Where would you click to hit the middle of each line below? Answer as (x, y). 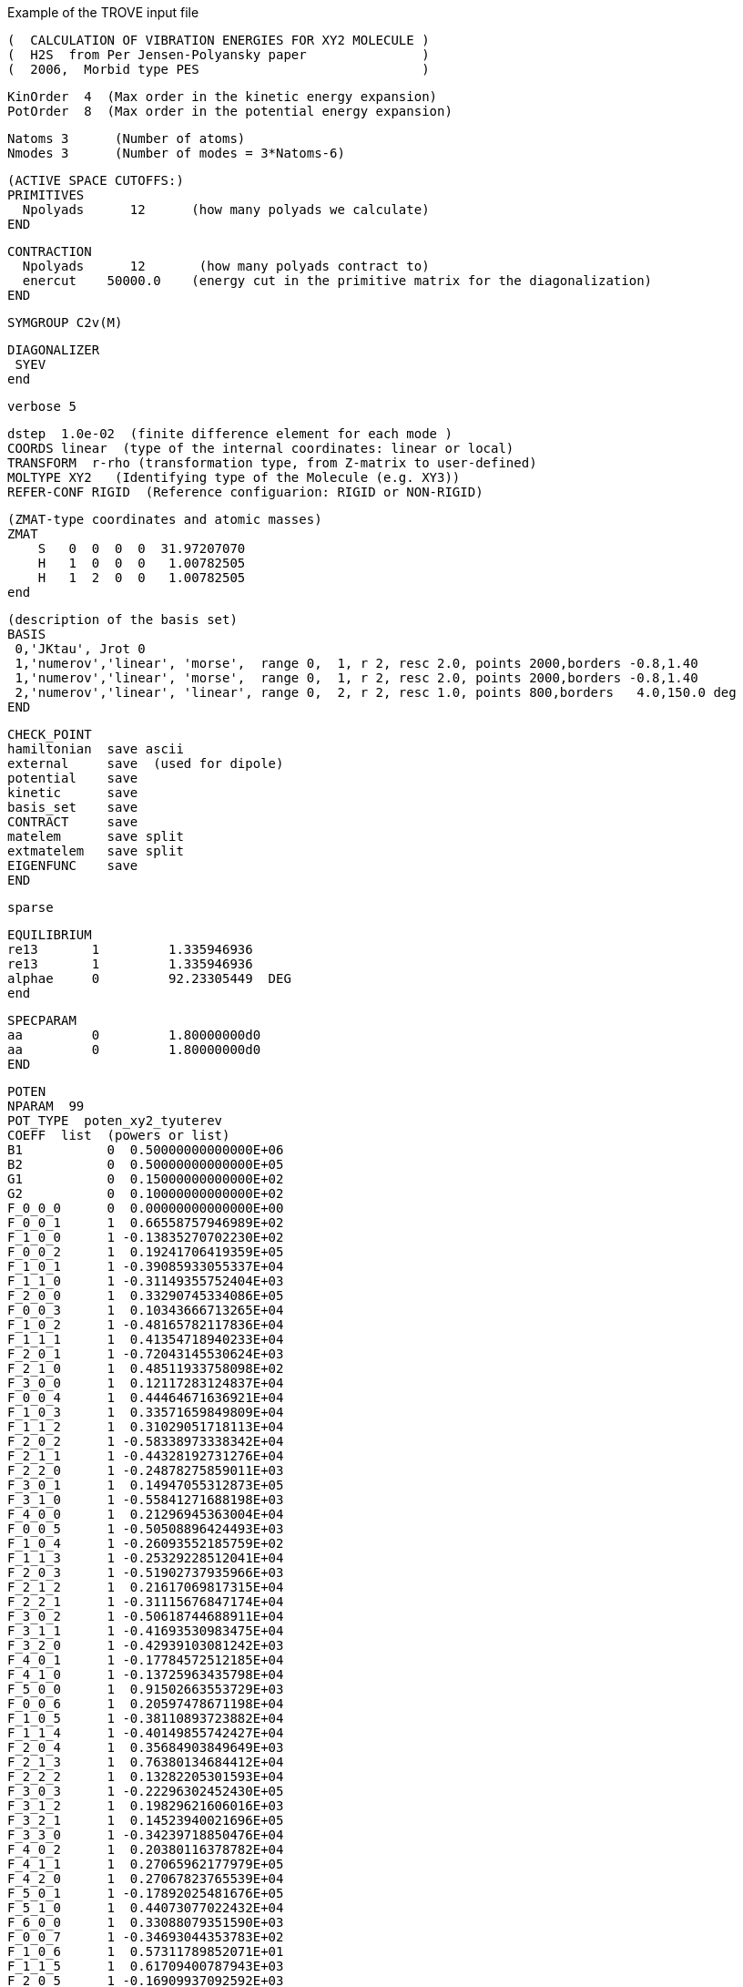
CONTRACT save (73, 822)
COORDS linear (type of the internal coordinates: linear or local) (261, 448)
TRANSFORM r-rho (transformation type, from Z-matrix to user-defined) (272, 463)
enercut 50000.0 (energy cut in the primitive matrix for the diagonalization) (337, 281)
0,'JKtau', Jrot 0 (80, 649)
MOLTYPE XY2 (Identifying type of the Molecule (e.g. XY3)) (234, 477)
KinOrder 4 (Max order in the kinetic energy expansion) (223, 97)
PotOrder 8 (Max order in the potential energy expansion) (230, 111)
